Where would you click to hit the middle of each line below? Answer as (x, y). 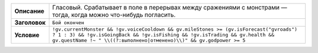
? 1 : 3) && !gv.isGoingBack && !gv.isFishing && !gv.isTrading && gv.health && (163, 35)
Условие (27, 35)
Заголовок (30, 22)
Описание (29, 11)
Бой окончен (68, 23)
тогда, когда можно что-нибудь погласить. (114, 15)
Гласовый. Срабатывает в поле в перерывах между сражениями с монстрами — (170, 7)
